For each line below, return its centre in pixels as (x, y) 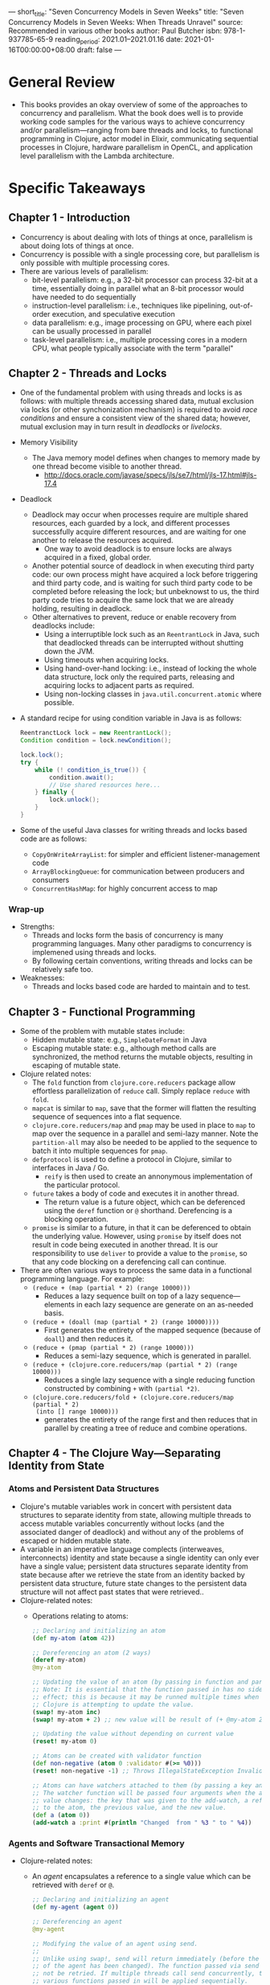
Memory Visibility (49, 442)
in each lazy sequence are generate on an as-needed (165, 1305)
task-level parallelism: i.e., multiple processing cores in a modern (139, 339)
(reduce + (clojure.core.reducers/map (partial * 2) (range (135, 1365)
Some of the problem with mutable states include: (102, 1031)
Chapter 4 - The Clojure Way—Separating (115, 1453)
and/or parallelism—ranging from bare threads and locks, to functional (136, 130)
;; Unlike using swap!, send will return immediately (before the (145, 1958)
